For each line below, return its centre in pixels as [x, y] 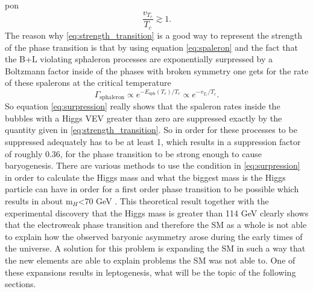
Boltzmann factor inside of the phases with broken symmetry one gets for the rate [157, 70]
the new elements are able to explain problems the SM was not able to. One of [150, 260]
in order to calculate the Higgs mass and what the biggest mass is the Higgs [145, 177]
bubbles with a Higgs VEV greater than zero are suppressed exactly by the [144, 118]
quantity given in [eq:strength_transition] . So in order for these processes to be [151, 130]
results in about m [39, 201]
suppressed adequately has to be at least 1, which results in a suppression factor [153, 142]
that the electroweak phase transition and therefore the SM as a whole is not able [156, 225]
